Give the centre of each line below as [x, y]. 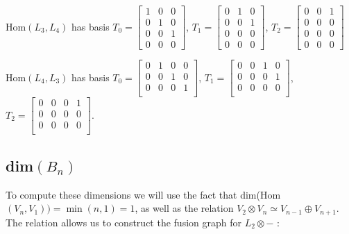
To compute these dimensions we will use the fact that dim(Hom [143, 194]
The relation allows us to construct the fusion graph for [124, 222]
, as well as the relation [184, 208]
